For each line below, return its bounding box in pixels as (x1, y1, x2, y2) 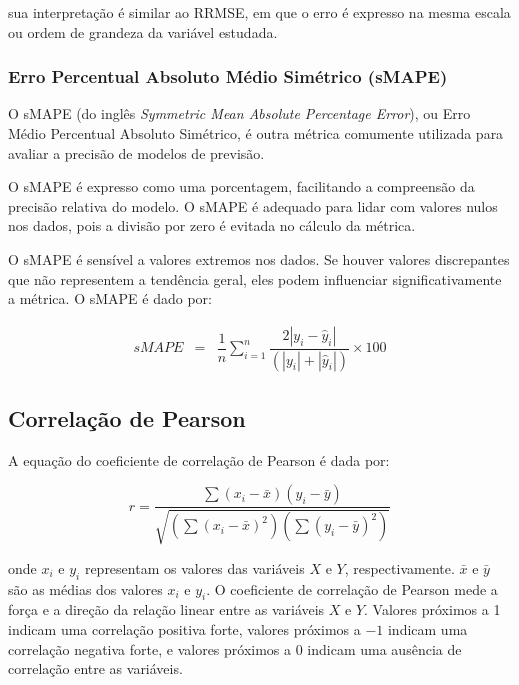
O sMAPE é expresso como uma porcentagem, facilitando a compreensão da (8, 176, 475, 197)
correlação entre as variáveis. (8, 658, 183, 679)
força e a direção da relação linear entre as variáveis (8, 599, 325, 620)
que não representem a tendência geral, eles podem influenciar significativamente (8, 268, 502, 289)
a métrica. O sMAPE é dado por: (8, 288, 212, 309)
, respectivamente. (344, 557, 455, 578)
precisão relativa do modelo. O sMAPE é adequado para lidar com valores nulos (8, 195, 498, 216)
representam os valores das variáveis (84, 557, 305, 578)
